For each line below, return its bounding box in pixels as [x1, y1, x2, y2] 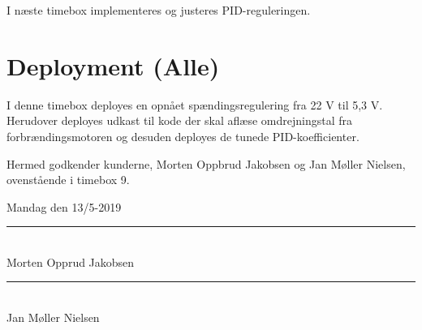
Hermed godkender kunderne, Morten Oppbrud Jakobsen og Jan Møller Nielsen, [6, 155, 406, 172]
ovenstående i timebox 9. [6, 171, 130, 188]
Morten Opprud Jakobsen [6, 253, 135, 270]
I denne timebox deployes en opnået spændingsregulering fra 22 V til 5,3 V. [6, 96, 383, 113]
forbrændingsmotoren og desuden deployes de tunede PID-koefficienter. [6, 127, 360, 144]
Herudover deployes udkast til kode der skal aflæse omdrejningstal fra [6, 112, 353, 129]
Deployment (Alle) [6, 49, 220, 82]
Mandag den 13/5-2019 [6, 198, 122, 215]
